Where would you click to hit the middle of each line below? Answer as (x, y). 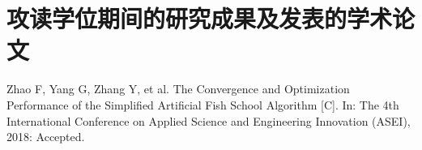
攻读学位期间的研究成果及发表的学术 (200, 18)
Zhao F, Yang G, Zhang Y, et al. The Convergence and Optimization (178, 89)
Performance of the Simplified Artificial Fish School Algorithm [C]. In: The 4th (203, 104)
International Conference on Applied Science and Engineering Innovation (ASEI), (209, 120)
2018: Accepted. (46, 137)
